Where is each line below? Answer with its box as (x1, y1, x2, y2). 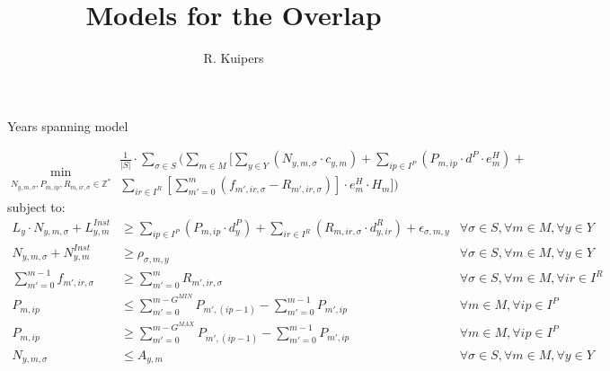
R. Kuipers (203, 49, 264, 67)
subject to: (7, 197, 66, 216)
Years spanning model (7, 116, 128, 135)
